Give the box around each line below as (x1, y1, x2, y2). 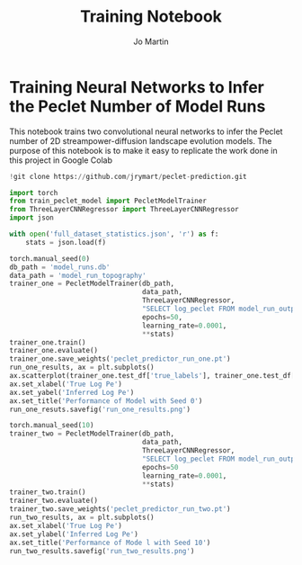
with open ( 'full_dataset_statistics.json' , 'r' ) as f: (9, 229, 219, 239)
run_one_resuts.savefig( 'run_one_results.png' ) (9, 405, 191, 414)
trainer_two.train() (9, 488, 87, 497)
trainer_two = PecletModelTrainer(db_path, (9, 429, 175, 438)
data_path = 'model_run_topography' (9, 271, 147, 280)
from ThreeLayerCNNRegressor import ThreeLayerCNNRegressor (9, 205, 240, 214)
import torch (9, 188, 58, 197)
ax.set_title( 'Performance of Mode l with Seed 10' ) (9, 538, 211, 547)
